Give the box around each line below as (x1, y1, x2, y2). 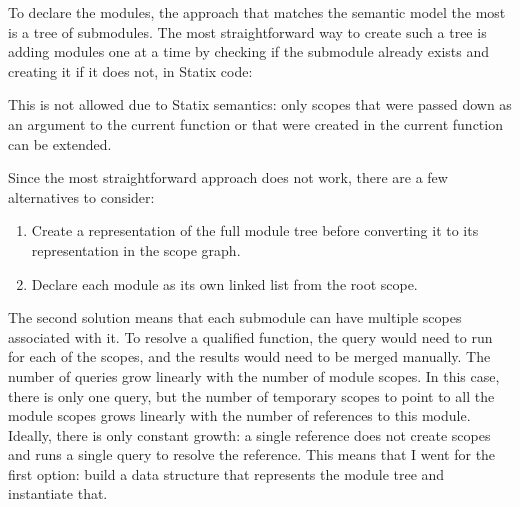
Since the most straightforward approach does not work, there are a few (8, 167, 448, 188)
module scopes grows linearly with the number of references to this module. (8, 405, 471, 426)
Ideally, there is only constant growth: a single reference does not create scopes (8, 424, 491, 445)
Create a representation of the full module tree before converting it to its (31, 220, 479, 241)
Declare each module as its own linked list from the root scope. (31, 273, 418, 294)
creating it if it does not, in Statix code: (8, 60, 253, 81)
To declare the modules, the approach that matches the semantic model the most (8, 2, 506, 22)
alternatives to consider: (8, 186, 155, 207)
